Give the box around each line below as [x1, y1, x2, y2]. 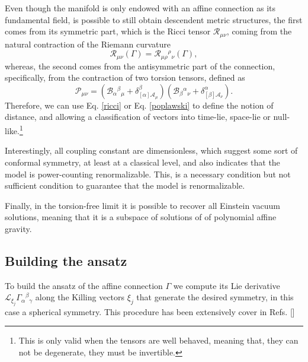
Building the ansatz [5, 251, 127, 269]
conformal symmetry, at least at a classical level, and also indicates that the [5, 155, 280, 168]
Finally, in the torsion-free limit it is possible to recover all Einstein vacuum [5, 199, 280, 211]
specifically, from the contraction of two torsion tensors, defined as [5, 71, 245, 84]
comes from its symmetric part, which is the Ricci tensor [5, 25, 211, 37]
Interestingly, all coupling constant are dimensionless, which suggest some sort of [5, 144, 298, 157]
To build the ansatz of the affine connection [5, 279, 163, 291]
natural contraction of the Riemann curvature [5, 37, 171, 50]
